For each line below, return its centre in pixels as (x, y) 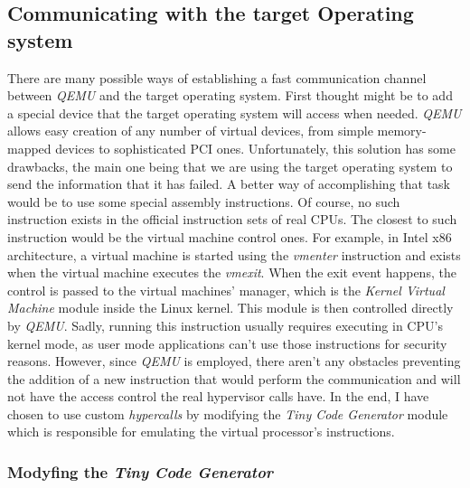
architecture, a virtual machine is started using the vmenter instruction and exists (234, 254)
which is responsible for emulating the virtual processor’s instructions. (201, 432)
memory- (402, 131)
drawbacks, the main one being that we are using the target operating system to (230, 166)
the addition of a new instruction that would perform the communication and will (234, 378)
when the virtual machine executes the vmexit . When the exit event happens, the (232, 272)
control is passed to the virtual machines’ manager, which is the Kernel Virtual (226, 290)
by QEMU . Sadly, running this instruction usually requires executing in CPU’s (225, 325)
